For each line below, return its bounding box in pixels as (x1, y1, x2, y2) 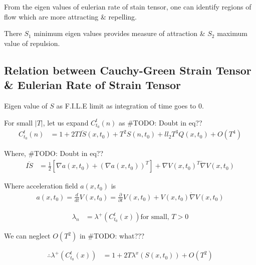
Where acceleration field (4, 180, 78, 191)
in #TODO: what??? (79, 230, 145, 241)
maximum (217, 28, 247, 38)
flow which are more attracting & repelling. (4, 11, 137, 21)
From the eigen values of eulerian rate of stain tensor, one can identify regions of (4, 1, 251, 11)
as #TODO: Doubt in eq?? (119, 117, 202, 127)
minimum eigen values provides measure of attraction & (34, 28, 205, 38)
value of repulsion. (4, 37, 60, 48)
